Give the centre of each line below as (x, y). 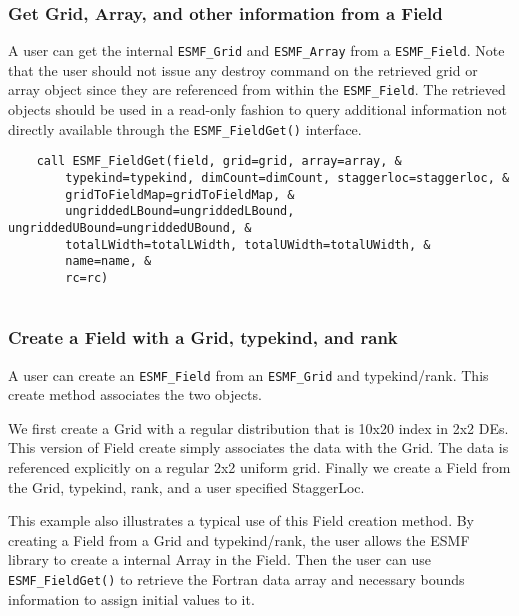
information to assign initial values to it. (131, 598)
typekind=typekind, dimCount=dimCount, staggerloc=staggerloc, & (287, 178)
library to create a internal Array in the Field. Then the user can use (219, 559)
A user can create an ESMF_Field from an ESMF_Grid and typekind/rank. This (248, 374)
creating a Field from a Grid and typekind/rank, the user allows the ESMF (239, 539)
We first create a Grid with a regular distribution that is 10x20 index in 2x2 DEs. (258, 427)
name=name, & (108, 261)
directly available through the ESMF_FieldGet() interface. (185, 128)
